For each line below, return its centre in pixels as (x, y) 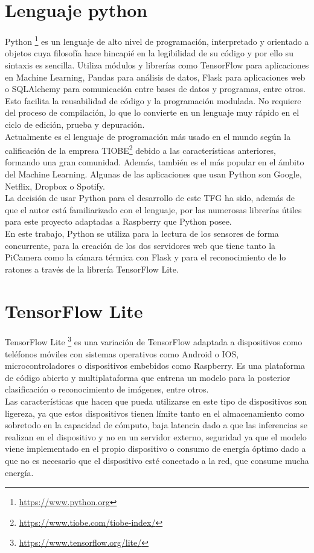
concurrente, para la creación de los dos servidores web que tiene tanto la (140, 245)
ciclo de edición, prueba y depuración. (75, 124)
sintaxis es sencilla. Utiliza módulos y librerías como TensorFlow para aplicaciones (157, 65)
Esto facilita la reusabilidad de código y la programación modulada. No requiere (153, 100)
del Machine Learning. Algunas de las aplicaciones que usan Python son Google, (153, 174)
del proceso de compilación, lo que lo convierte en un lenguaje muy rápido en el (152, 112)
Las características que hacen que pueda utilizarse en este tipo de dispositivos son (156, 401)
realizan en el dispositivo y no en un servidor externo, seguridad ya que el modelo (156, 436)
